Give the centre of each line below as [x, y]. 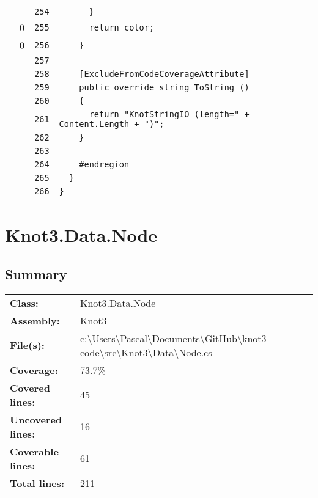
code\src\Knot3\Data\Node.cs [146, 352]
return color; [122, 27]
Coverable [34, 451]
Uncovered [36, 419]
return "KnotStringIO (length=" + [169, 114]
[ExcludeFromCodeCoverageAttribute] [164, 74]
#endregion [104, 164]
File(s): [27, 345]
